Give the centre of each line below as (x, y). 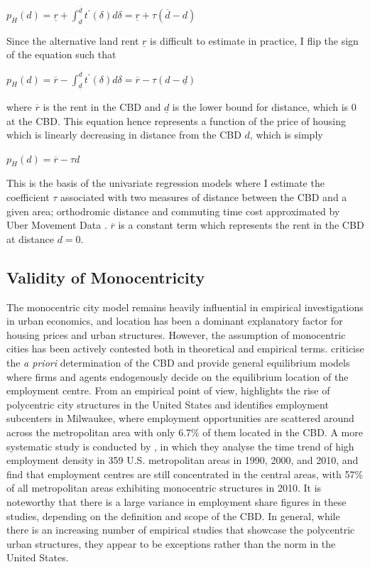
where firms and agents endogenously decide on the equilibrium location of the (178, 376)
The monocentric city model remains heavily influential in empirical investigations (185, 307)
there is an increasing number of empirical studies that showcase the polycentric (181, 530)
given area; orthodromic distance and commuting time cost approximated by (173, 211)
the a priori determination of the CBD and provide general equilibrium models (178, 363)
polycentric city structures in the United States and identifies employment (168, 404)
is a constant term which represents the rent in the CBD (241, 225)
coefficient (28, 197)
